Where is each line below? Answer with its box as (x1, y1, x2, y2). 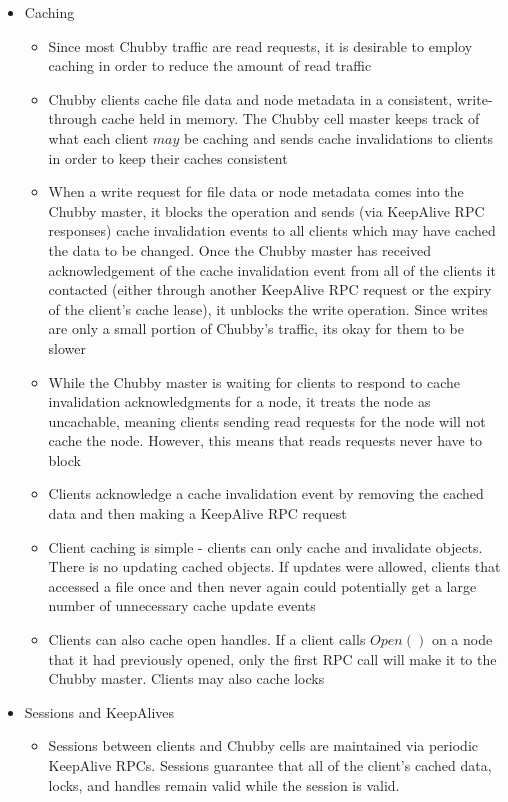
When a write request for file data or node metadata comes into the (48, 181, 464, 202)
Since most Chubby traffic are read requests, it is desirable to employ (48, 35, 473, 56)
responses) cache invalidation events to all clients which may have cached (48, 220, 496, 241)
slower (48, 337, 87, 358)
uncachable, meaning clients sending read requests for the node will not (48, 410, 486, 431)
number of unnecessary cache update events (48, 595, 316, 616)
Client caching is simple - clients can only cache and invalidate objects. (48, 536, 483, 557)
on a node (431, 629, 493, 650)
